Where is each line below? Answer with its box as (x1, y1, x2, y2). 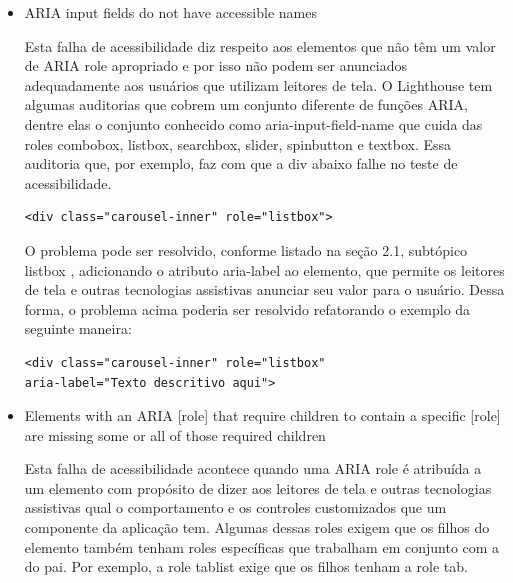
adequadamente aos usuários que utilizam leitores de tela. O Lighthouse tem (24, 74, 493, 95)
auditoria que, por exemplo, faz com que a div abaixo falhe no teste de (24, 153, 458, 174)
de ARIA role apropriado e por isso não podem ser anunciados (24, 55, 407, 76)
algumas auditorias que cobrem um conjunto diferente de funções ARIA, (24, 94, 468, 115)
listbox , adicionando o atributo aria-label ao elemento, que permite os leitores (24, 259, 505, 280)
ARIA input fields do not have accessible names (24, 2, 317, 22)
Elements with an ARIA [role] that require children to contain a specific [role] (24, 405, 501, 426)
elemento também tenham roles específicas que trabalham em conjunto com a (24, 536, 500, 557)
